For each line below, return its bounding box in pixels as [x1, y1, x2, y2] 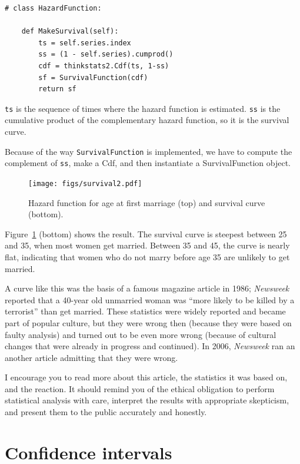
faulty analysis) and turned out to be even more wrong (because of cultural [5, 328, 276, 340]
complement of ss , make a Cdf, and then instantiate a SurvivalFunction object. [5, 157, 291, 169]
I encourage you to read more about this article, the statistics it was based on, [5, 371, 288, 383]
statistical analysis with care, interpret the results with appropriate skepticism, [5, 394, 289, 406]
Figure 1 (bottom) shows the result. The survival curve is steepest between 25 [5, 227, 287, 240]
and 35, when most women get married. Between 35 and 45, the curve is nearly [5, 239, 290, 251]
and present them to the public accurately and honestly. [5, 406, 207, 418]
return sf [38, 85, 76, 94]
